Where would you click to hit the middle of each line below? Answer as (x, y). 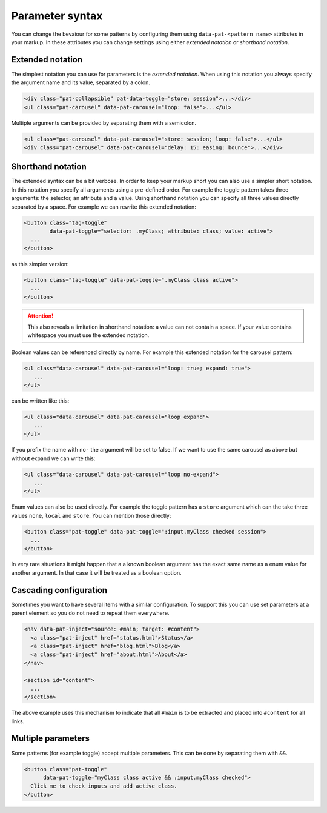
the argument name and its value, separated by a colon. (81, 82)
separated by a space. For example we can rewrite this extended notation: (104, 207)
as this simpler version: (40, 264)
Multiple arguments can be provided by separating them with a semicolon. (104, 123)
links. (18, 721)
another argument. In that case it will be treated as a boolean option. (96, 572)
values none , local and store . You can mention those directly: (91, 515)
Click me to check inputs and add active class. (104, 786)
